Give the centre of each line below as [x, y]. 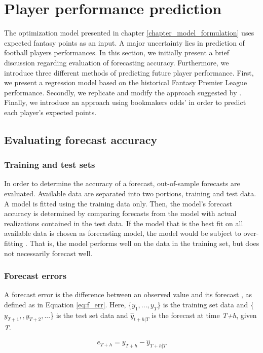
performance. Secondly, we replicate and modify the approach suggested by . [123, 92]
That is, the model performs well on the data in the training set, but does [144, 243]
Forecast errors [35, 276]
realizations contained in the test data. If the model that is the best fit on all [124, 223]
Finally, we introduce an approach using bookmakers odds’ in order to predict [125, 102]
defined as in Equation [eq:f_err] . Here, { [68, 305]
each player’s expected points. [50, 112]
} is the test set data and [89, 315]
